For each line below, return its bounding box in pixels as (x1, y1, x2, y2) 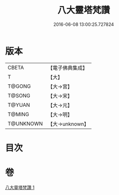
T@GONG (7, 83, 31, 90)
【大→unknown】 (47, 120, 89, 127)
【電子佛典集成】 (47, 64, 88, 71)
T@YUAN (7, 101, 30, 108)
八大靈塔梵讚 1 (5, 184, 35, 190)
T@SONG (7, 92, 31, 99)
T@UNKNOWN (7, 120, 43, 127)
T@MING (7, 111, 29, 118)
